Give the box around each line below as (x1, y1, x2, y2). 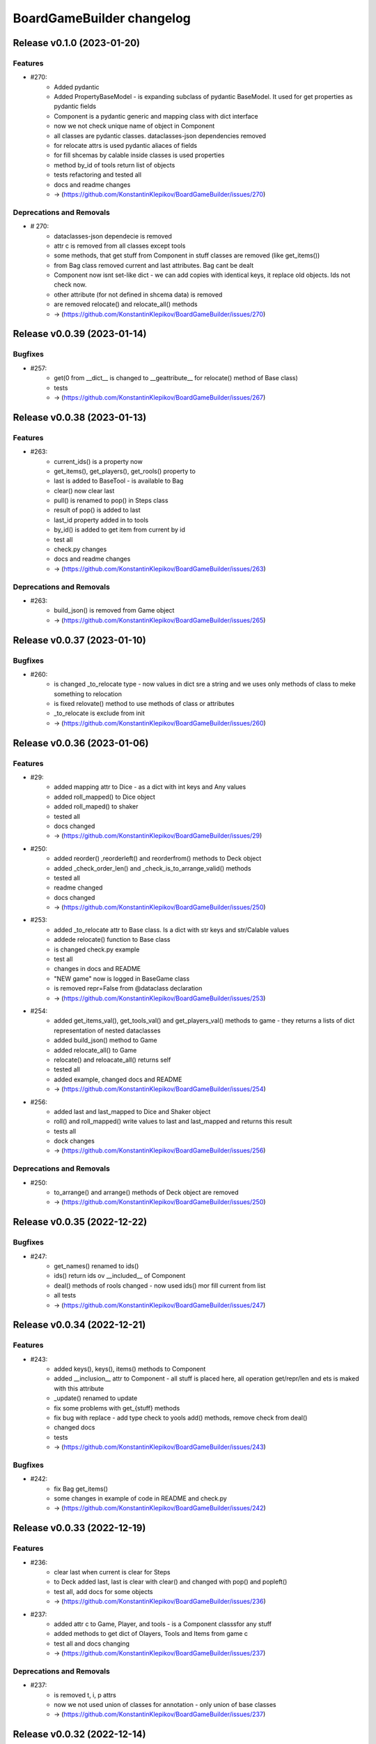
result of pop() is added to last (54, 506, 141, 514)
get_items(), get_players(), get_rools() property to (54, 467, 196, 475)
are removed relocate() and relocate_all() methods (54, 300, 198, 308)
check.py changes (54, 545, 107, 554)
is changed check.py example (54, 945, 140, 954)
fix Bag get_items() (54, 1484, 108, 1493)
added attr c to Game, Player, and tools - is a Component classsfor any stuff (54, 1619, 272, 1628)
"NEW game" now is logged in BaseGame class (54, 974, 190, 983)
